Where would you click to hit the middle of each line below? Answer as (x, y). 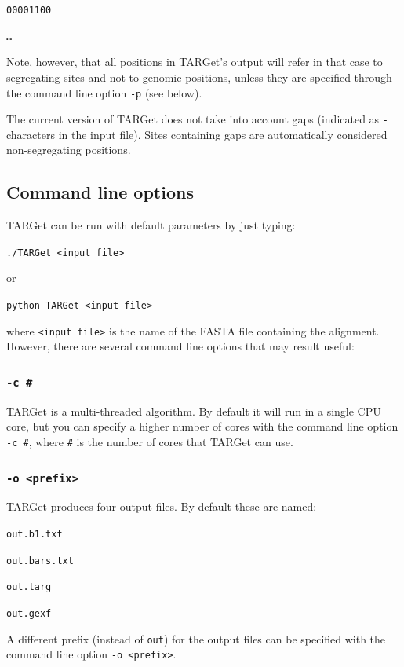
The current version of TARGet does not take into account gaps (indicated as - (197, 119)
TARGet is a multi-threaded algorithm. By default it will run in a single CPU (194, 410)
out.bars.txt (40, 561)
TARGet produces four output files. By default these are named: (162, 506)
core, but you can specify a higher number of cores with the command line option (202, 426)
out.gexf (29, 613)
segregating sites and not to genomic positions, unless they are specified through (199, 77)
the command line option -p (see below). (104, 92)
